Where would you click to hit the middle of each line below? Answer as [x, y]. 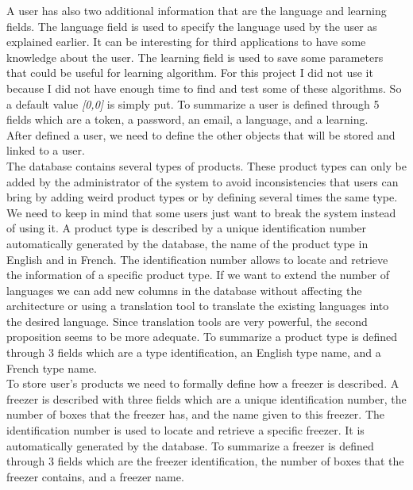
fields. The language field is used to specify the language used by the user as [192, 26]
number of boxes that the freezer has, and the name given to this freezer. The [195, 414]
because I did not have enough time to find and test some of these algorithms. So [204, 88]
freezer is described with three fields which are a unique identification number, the [206, 398]
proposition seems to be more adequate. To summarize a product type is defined [202, 337]
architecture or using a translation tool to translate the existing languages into [198, 306]
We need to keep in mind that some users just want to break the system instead [201, 212]
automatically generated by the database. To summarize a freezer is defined [190, 445]
